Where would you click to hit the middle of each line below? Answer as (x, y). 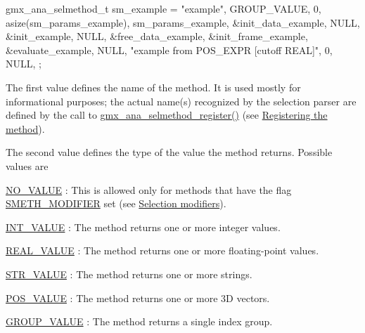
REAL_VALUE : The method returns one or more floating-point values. (162, 250)
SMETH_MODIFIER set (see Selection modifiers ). (116, 203)
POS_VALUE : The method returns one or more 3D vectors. (138, 298)
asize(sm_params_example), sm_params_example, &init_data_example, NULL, (183, 22)
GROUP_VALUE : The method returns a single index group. (139, 321)
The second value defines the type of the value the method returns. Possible (169, 152)
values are (27, 165)
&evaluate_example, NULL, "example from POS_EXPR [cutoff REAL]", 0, (169, 50)
